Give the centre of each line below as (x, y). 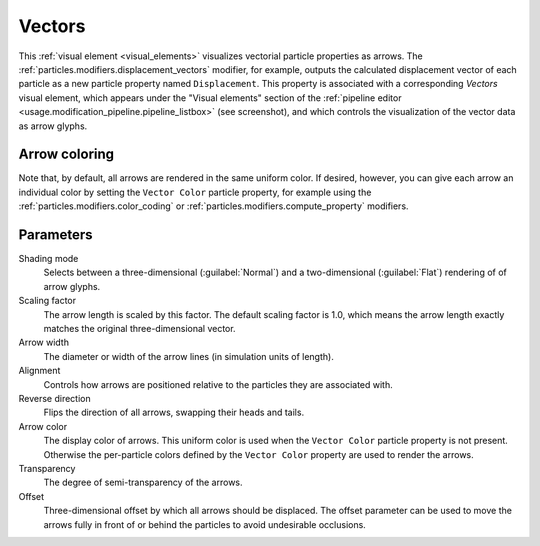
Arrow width (44, 342)
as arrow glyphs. (53, 126)
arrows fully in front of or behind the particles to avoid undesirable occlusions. (205, 524)
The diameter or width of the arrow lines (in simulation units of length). (188, 356)
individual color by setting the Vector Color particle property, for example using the (195, 192)
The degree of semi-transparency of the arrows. (143, 482)
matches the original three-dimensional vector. (139, 329)
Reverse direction (55, 398)
